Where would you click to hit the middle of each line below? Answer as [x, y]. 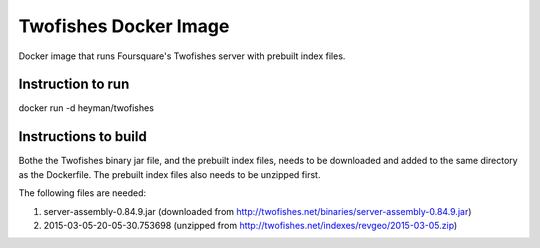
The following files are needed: [82, 193]
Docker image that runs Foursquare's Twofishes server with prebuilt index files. [182, 56]
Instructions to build [82, 136]
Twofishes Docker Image [124, 26]
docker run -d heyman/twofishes [86, 108]
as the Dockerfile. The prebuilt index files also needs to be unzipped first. [169, 174]
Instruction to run [74, 84]
